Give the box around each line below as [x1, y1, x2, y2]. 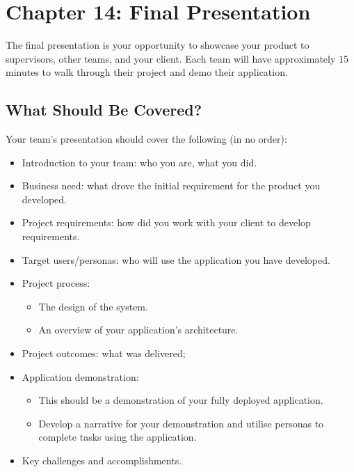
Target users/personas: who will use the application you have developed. [22, 252, 330, 267]
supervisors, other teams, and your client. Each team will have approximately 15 [6, 51, 349, 65]
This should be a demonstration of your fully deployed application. [38, 393, 323, 407]
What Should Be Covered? [6, 99, 202, 120]
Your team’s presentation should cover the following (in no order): [6, 132, 287, 146]
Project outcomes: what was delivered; [22, 346, 186, 361]
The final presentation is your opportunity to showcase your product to [6, 38, 309, 52]
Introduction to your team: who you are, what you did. [22, 155, 257, 169]
